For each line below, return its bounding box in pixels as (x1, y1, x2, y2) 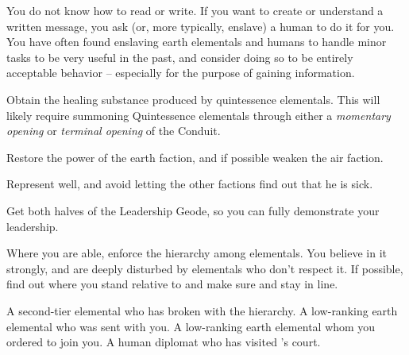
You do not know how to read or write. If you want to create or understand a (6, 2, 384, 18)
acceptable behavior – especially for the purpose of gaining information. (6, 64, 355, 81)
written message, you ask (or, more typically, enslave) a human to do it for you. (6, 17, 395, 34)
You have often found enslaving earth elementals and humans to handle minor (6, 33, 387, 50)
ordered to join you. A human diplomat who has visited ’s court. (6, 334, 321, 350)
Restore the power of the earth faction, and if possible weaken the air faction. (6, 149, 384, 165)
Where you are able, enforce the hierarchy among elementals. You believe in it (6, 245, 387, 261)
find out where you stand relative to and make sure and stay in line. (6, 276, 338, 292)
